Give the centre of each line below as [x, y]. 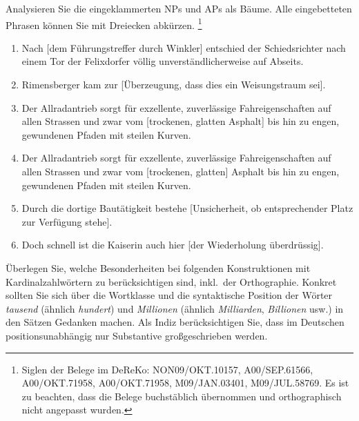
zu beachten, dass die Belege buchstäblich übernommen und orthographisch [182, 396]
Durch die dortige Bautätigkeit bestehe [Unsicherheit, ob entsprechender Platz [187, 208]
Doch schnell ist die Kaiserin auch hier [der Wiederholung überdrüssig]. [173, 245]
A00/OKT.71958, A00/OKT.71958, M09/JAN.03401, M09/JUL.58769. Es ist [185, 383]
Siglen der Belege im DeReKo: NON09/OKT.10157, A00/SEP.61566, [167, 369]
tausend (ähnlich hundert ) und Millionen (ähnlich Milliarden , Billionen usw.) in [175, 308]
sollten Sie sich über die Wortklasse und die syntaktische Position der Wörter [169, 295]
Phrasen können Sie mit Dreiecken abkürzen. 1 [104, 23]
